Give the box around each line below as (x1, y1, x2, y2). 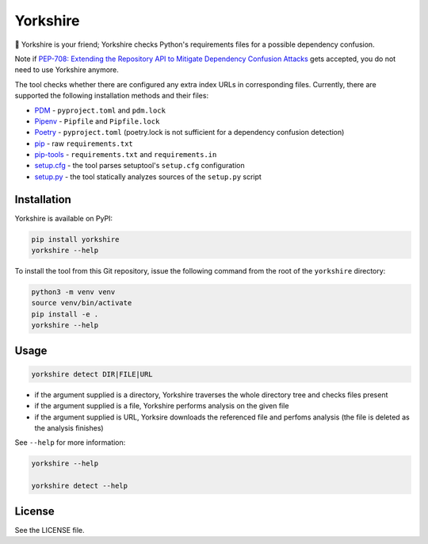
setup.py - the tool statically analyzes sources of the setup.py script (34, 171, 262, 182)
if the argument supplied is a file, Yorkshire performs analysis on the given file (34, 401, 289, 411)
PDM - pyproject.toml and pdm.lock (34, 105, 166, 115)
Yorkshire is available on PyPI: (14, 213, 113, 223)
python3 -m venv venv (31, 288, 116, 297)
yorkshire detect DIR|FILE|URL (31, 370, 154, 378)
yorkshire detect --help (31, 481, 128, 491)
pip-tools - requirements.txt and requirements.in (34, 150, 217, 159)
